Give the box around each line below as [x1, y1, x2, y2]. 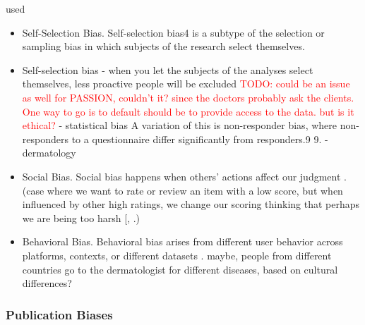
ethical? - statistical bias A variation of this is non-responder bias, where [22, 118, 337, 133]
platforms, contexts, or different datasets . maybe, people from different [22, 247, 332, 262]
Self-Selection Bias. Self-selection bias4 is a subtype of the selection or [22, 25, 325, 39]
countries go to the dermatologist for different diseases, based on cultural [22, 262, 338, 276]
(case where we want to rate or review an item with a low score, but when [22, 183, 343, 197]
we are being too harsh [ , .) [22, 210, 140, 225]
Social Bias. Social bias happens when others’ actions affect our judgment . [22, 168, 347, 183]
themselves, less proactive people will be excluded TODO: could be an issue [22, 76, 350, 91]
